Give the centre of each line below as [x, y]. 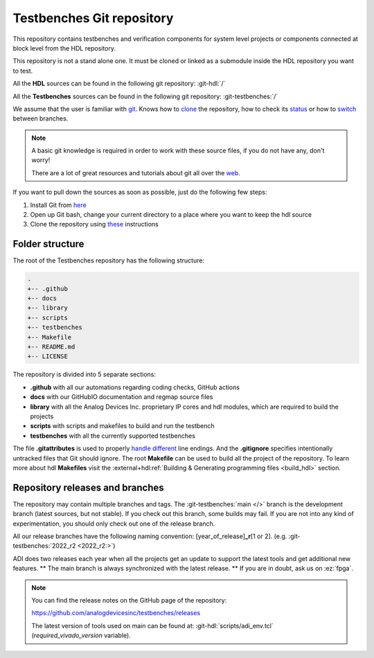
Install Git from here [58, 205]
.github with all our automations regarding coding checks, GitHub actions [135, 387]
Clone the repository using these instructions [95, 224]
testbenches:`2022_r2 [44, 546]
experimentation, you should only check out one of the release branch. [114, 524]
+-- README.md [51, 347]
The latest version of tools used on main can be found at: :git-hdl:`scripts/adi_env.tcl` [152, 625]
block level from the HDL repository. [64, 48]
